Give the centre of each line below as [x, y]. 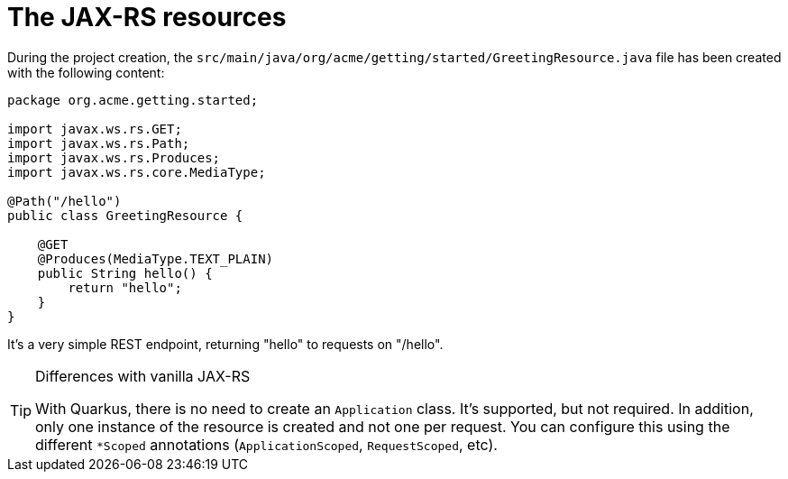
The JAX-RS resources [147, 17]
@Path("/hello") [64, 201]
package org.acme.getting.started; [133, 100]
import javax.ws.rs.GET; [95, 129]
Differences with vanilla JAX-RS [143, 376]
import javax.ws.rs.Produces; [114, 157]
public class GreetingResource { [125, 215]
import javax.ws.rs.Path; [99, 143]
